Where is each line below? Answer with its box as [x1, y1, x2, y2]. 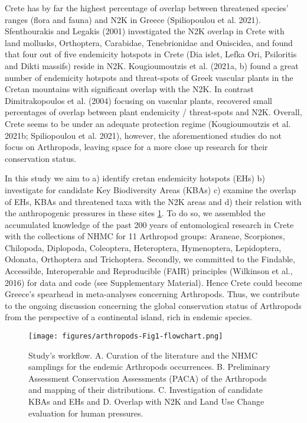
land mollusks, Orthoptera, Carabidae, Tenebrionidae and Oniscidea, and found [5, 36, 293, 48]
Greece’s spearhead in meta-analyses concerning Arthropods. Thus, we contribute [5, 288, 300, 300]
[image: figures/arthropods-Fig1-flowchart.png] [28, 332, 223, 341]
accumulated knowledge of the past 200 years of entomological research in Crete [5, 218, 294, 230]
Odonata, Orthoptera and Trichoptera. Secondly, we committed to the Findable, [5, 253, 295, 265]
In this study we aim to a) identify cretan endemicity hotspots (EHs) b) [5, 172, 265, 184]
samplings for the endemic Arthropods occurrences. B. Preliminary [28, 360, 270, 373]
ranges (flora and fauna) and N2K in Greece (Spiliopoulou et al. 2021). [5, 13, 261, 25]
